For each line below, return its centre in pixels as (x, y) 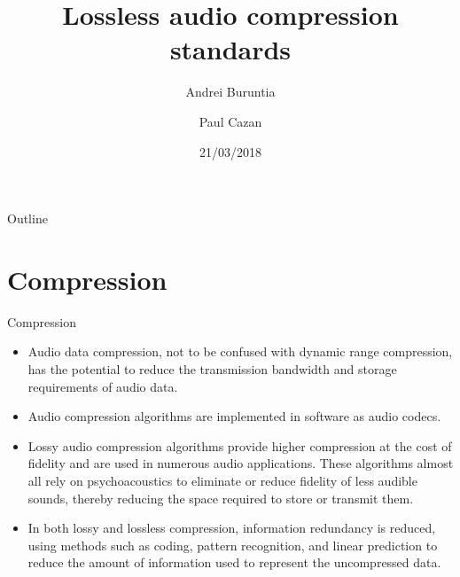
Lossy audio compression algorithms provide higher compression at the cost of (240, 445)
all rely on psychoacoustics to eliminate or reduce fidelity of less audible (222, 480)
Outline (27, 218)
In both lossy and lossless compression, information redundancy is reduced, (232, 528)
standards (230, 49)
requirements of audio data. (103, 386)
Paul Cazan (230, 121)
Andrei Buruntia (230, 92)
